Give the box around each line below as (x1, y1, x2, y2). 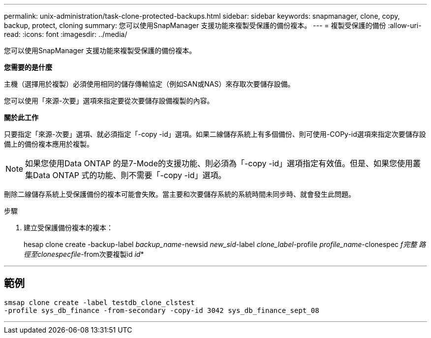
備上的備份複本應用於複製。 (4, 140, 93, 148)
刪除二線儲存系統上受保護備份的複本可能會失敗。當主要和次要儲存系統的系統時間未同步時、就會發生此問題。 (4, 190, 355, 198)
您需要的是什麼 (4, 63, 52, 71)
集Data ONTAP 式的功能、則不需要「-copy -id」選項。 (25, 170, 226, 180)
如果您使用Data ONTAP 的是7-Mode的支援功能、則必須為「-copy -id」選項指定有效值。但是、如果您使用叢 (25, 158, 421, 168)
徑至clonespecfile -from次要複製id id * (24, 250, 144, 258)
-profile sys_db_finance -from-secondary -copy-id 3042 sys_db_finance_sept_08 (4, 306, 319, 314)
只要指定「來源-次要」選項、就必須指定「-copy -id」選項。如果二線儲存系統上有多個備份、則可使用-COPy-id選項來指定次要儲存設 (4, 130, 426, 138)
